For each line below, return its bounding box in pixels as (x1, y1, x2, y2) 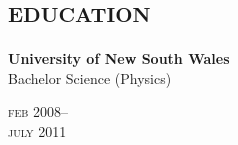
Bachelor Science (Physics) (8, 67, 172, 88)
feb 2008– (8, 101, 69, 122)
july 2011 (8, 120, 67, 141)
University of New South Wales (8, 48, 230, 69)
